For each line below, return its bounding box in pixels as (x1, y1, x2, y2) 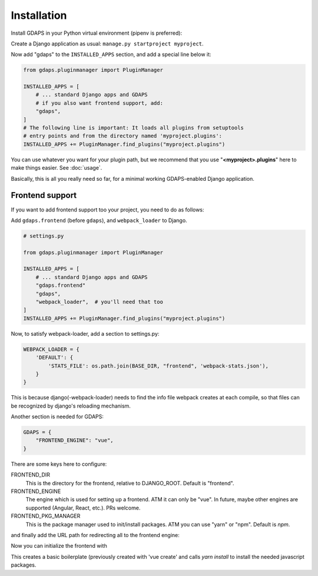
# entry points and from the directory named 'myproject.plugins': (23, 133, 223, 140)
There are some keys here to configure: (11, 460, 107, 468)
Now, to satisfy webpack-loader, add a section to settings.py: (11, 330, 160, 337)
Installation (11, 9, 67, 22)
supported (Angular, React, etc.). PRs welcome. (25, 504, 141, 511)
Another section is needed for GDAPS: (11, 413, 104, 421)
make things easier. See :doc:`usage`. (11, 164, 102, 171)
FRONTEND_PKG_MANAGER (11, 512, 81, 519)
